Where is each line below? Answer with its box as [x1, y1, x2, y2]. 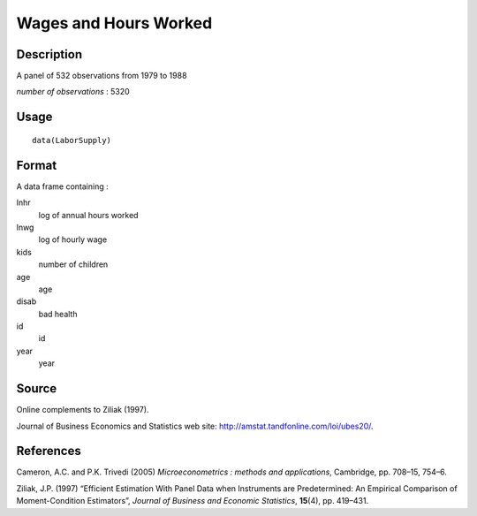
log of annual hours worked [38, 209, 139, 220]
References [16, 444, 81, 459]
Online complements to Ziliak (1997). [16, 405, 149, 415]
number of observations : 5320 [16, 87, 130, 97]
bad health [38, 308, 78, 319]
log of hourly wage [38, 234, 108, 245]
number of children [38, 259, 109, 269]
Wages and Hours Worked [16, 13, 213, 33]
